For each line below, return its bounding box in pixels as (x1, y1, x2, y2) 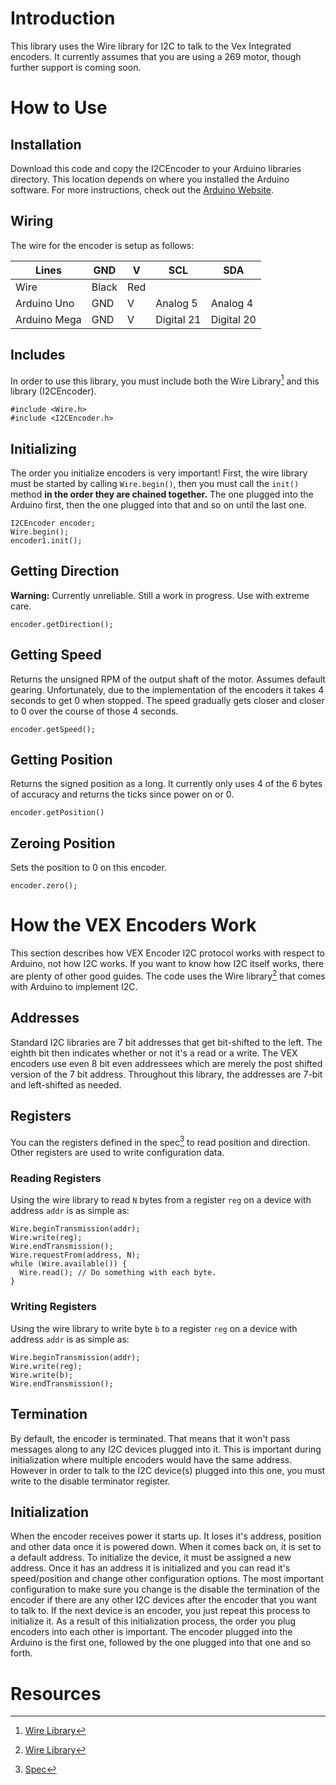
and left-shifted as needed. (10, 1078, 122, 1091)
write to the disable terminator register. (10, 1475, 171, 1487)
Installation (10, 136, 82, 153)
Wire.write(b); (10, 1370, 74, 1380)
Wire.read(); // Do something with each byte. (19, 1268, 217, 1278)
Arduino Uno (15, 296, 75, 310)
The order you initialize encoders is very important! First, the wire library (10, 467, 308, 479)
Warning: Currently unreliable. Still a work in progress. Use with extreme (10, 589, 310, 601)
